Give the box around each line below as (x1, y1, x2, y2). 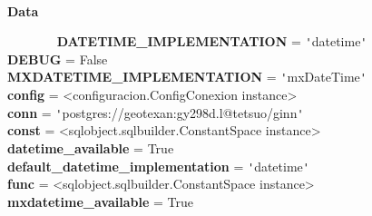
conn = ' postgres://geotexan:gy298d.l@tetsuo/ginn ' (7, 103, 304, 122)
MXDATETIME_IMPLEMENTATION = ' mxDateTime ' (7, 67, 367, 86)
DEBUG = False (7, 49, 108, 68)
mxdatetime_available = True (7, 191, 194, 211)
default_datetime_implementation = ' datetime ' (7, 156, 309, 175)
